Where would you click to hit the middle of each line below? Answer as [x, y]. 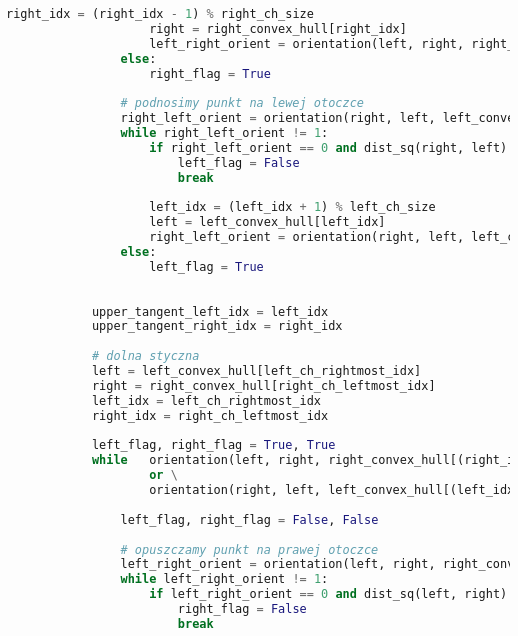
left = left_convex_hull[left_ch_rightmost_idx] [256, 371]
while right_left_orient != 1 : [224, 133]
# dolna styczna [145, 356]
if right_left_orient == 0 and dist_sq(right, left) [328, 147]
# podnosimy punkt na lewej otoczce [242, 103]
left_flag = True [206, 266]
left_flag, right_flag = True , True [213, 445]
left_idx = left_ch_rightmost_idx [206, 400]
